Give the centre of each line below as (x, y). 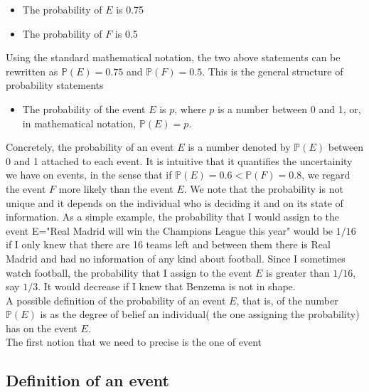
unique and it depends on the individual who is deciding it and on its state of (175, 202)
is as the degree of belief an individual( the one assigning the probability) (200, 314)
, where (190, 108)
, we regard (326, 175)
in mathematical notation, (79, 123)
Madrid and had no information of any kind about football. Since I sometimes (176, 258)
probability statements (55, 85)
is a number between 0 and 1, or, (289, 108)
